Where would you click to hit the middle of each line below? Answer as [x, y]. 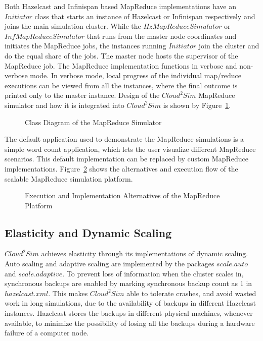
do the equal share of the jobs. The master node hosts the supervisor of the [121, 55]
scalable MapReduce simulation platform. [69, 178]
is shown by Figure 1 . [197, 105]
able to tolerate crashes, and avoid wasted [191, 293]
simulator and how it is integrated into [64, 105]
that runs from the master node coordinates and [162, 36]
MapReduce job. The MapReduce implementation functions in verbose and [121, 65]
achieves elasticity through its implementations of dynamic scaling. [145, 253]
